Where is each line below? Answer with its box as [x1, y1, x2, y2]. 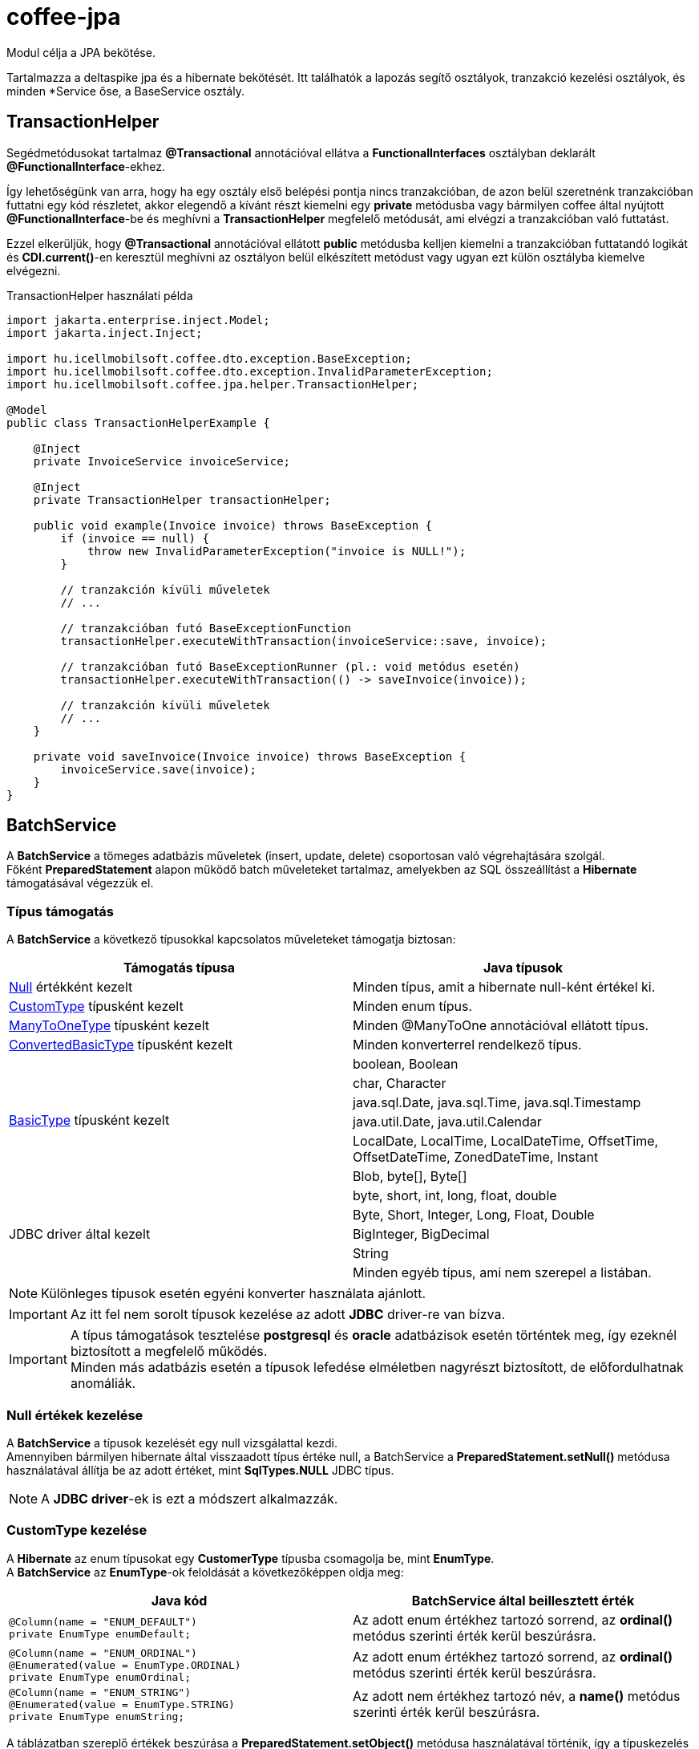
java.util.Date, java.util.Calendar [353, 1114, 542, 1130]
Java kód [151, 1592, 208, 1609]
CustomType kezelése [6, 1522, 147, 1539]
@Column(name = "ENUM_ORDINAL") [9, 1646, 197, 1659]
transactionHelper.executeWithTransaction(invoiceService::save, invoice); [60, 634, 547, 647]
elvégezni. [6, 263, 61, 278]
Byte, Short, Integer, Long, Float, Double [353, 1207, 595, 1223]
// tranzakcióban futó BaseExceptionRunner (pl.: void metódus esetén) [60, 659, 520, 673]
